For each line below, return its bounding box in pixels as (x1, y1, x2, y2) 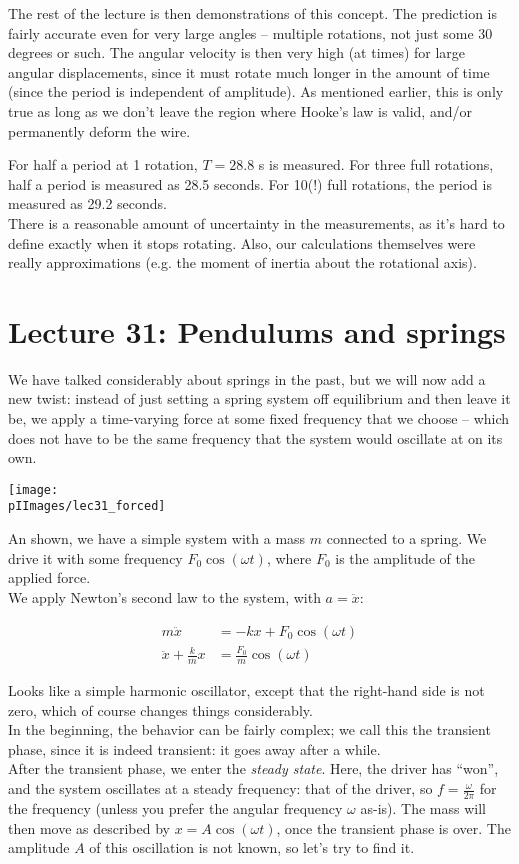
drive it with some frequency (8, 547, 183, 568)
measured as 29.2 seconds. (8, 193, 167, 214)
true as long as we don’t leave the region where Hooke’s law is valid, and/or (8, 100, 472, 121)
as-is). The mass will (360, 797, 486, 818)
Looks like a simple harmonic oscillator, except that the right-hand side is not (8, 680, 485, 701)
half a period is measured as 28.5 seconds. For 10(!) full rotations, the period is (8, 173, 492, 194)
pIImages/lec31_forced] (8, 499, 166, 514)
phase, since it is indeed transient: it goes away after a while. (8, 738, 381, 759)
